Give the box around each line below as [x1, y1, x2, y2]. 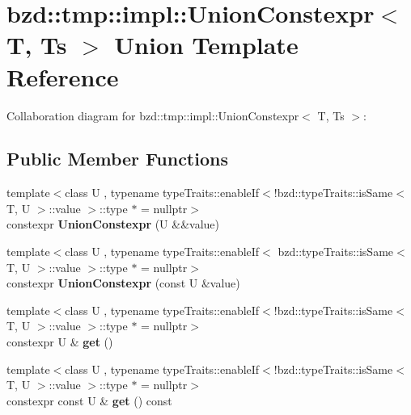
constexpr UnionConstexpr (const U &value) [6, 275, 240, 291]
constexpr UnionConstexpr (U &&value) [6, 216, 220, 233]
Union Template [114, 28, 299, 61]
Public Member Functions [6, 146, 228, 171]
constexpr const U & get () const [6, 392, 172, 409]
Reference [6, 60, 119, 93]
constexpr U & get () [6, 333, 113, 350]
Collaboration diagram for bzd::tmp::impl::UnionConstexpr [6, 107, 299, 124]
